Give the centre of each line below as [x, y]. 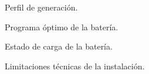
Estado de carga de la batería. [59, 46]
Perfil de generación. [41, 7]
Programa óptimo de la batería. [62, 27]
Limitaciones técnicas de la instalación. [75, 66]
